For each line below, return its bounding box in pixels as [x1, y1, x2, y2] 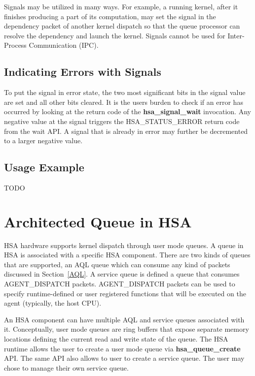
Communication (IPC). [29, 40, 99, 50]
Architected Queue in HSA [4, 211, 192, 231]
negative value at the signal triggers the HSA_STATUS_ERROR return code [4, 116, 240, 126]
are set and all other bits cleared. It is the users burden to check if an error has [4, 96, 243, 107]
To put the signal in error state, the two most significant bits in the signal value [4, 87, 246, 97]
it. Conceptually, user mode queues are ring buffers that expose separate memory [4, 324, 249, 334]
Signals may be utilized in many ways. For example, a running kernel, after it [4, 1, 238, 11]
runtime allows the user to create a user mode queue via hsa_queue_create [4, 343, 241, 353]
